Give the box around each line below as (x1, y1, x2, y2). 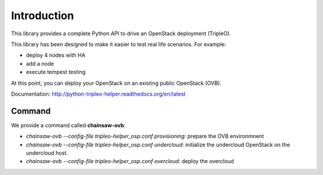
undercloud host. (26, 149, 68, 156)
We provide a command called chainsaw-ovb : (11, 121, 126, 128)
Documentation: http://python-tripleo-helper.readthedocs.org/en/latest (11, 90, 186, 97)
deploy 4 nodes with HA (26, 51, 86, 59)
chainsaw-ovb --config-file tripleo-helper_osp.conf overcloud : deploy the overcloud (26, 158, 234, 165)
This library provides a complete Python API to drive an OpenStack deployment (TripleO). (11, 30, 231, 37)
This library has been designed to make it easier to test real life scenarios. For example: (11, 41, 227, 48)
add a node (26, 60, 54, 67)
